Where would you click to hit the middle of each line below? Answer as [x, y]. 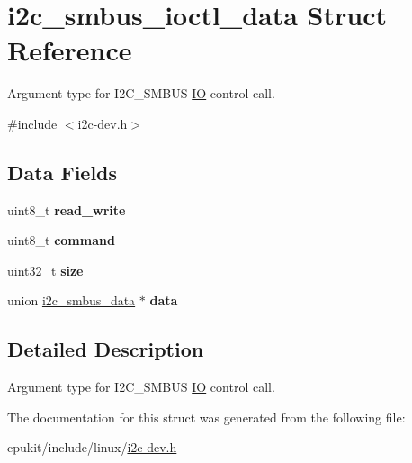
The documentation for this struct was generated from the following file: [206, 417]
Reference [70, 50]
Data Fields [63, 172]
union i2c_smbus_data [72, 300]
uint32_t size [45, 270]
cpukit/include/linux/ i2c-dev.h [92, 447]
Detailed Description [106, 349]
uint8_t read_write [67, 209]
